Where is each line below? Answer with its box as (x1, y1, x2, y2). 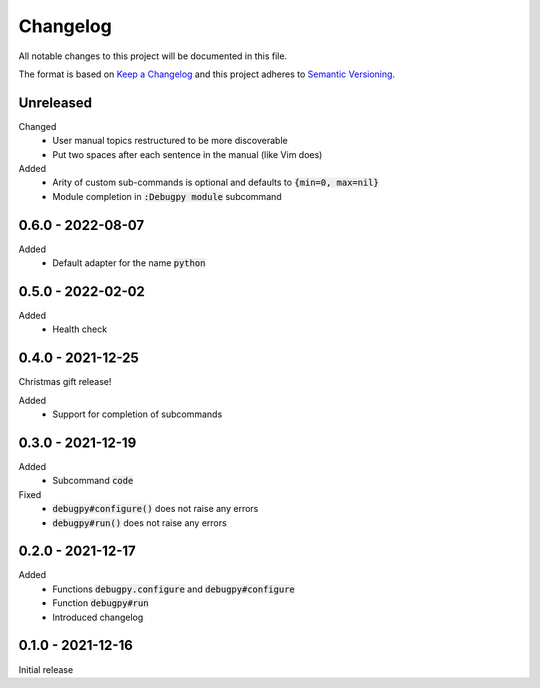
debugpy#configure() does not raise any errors (52, 503, 259, 515)
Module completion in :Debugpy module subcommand (52, 190, 282, 202)
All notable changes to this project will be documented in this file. (18, 50, 288, 62)
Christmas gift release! (18, 376, 112, 388)
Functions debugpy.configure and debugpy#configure (52, 583, 295, 595)
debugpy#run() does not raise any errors (52, 516, 227, 529)
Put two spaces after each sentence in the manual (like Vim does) (52, 148, 323, 160)
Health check (52, 323, 108, 335)
